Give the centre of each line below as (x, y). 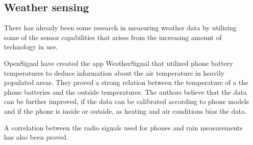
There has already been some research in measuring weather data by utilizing (120, 28)
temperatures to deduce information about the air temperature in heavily (114, 72)
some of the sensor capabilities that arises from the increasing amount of (113, 37)
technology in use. (31, 47)
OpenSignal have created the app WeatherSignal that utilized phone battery (119, 63)
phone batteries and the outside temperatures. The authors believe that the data (126, 92)
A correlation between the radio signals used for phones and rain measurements (123, 127)
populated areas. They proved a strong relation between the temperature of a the (126, 82)
